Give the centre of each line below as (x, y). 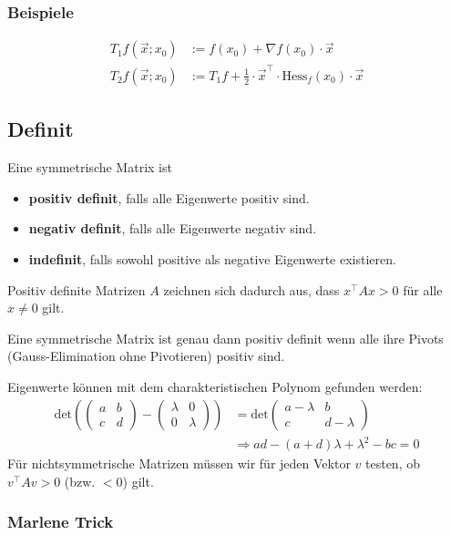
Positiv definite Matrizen (77, 289)
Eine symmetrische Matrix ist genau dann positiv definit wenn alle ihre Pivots (225, 338)
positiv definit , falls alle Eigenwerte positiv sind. (169, 197)
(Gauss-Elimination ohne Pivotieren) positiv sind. (146, 356)
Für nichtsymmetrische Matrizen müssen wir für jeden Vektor (179, 463)
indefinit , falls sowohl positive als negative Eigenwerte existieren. (212, 258)
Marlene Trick (61, 522)
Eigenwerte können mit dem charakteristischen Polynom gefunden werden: (215, 386)
